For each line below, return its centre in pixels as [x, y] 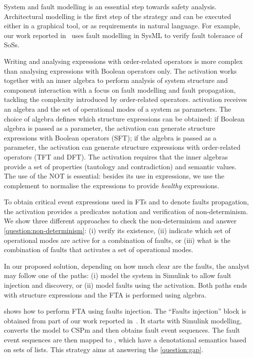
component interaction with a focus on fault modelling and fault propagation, [120, 89]
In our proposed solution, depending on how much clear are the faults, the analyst [127, 266]
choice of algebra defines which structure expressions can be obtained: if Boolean [124, 118]
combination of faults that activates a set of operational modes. [99, 249]
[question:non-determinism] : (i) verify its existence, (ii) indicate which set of [117, 230]
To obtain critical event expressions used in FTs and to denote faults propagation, [126, 202]
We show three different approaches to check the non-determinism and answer [120, 221]
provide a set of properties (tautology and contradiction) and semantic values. [120, 166]
